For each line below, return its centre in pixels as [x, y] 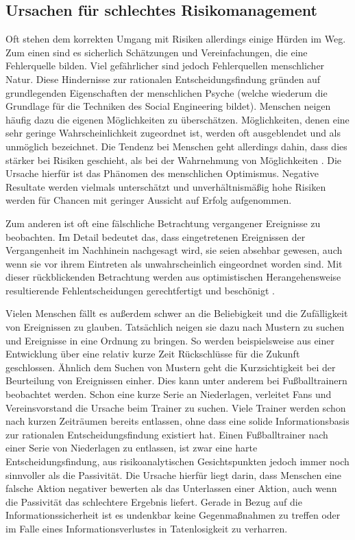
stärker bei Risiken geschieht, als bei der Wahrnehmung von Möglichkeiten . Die [174, 160]
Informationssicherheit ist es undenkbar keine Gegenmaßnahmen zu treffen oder [173, 515]
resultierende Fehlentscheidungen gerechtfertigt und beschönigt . [140, 290]
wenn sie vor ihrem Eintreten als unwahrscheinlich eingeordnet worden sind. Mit [174, 263]
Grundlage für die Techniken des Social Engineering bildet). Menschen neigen [168, 106]
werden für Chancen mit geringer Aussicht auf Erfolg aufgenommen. [149, 200]
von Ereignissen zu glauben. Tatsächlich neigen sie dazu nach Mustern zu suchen [175, 327]
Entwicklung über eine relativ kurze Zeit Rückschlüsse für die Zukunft [153, 354]
